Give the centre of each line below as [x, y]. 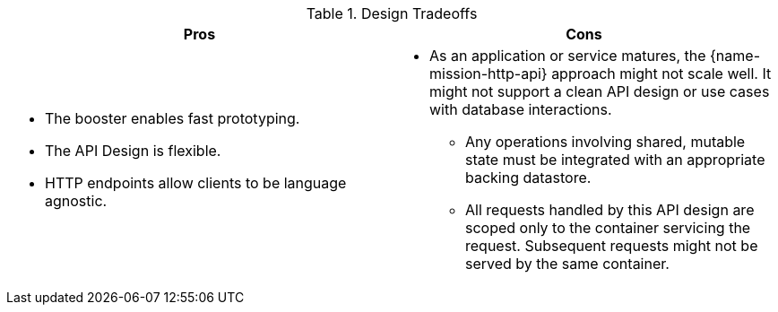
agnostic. [76, 201]
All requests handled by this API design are [610, 210]
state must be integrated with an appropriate [615, 160]
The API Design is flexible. [133, 151]
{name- [735, 56]
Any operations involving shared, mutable [605, 142]
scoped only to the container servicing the [608, 228]
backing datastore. [528, 178]
